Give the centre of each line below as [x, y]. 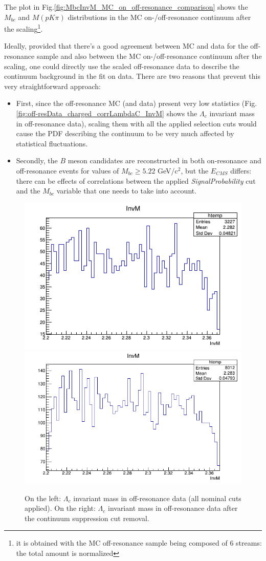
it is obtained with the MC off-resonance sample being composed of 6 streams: [139, 543]
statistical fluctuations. [52, 143]
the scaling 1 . [24, 28]
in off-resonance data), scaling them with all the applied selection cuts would [136, 123]
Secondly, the [37, 160]
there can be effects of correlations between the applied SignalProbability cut [136, 180]
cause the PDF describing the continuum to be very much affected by [125, 133]
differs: [241, 170]
